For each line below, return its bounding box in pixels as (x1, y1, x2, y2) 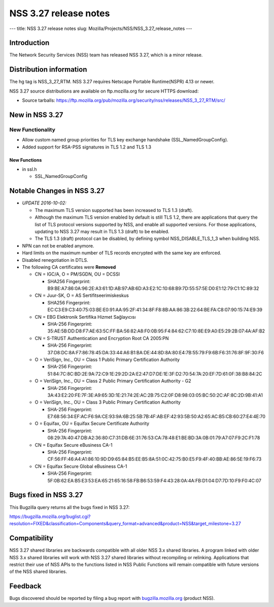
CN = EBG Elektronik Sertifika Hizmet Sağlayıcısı (35, 314, 136, 320)
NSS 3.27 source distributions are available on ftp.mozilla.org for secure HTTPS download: (9, 88, 199, 94)
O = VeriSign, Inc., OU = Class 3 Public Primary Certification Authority (35, 399, 181, 405)
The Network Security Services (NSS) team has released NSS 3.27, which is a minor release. (9, 52, 203, 58)
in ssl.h (22, 166, 38, 172)
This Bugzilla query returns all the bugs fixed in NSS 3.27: (9, 504, 130, 510)
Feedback (9, 582, 42, 591)
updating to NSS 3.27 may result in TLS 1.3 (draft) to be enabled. (35, 228, 169, 234)
